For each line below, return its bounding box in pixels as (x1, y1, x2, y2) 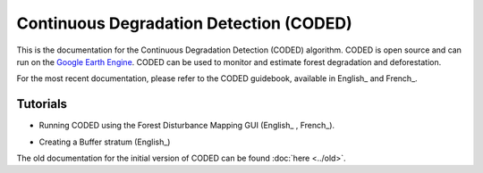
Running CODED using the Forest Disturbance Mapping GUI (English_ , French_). (38, 120, 335, 131)
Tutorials (16, 96, 67, 111)
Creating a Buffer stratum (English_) (38, 136, 171, 147)
